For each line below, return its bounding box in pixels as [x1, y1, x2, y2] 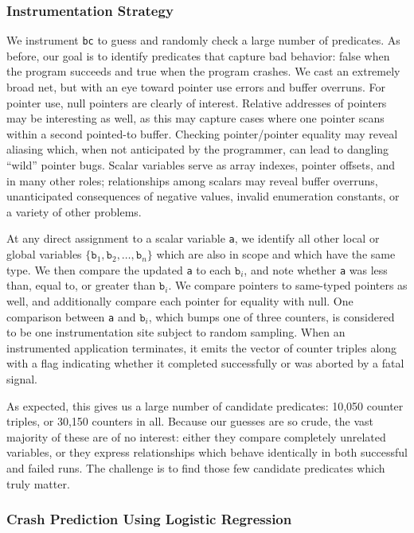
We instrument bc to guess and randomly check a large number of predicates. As [6, 32, 400, 49]
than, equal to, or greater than [6, 277, 156, 294]
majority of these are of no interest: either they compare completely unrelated [6, 428, 386, 445]
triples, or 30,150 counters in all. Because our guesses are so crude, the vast [6, 413, 374, 430]
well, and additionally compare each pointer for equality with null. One [6, 292, 353, 309]
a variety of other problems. [6, 203, 142, 220]
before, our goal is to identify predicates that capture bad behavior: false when [6, 47, 390, 64]
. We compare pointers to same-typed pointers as [168, 277, 408, 294]
